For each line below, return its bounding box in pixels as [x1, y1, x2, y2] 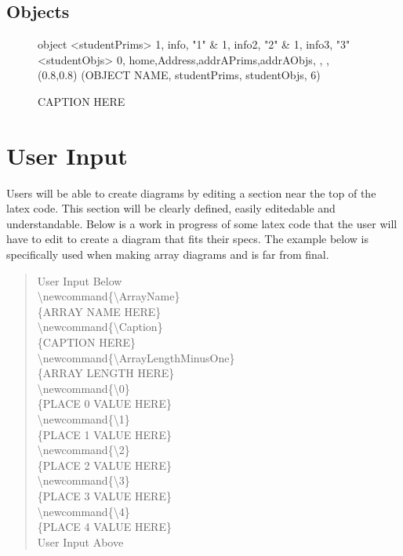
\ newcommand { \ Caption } [37, 318, 163, 335]
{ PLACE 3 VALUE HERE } [37, 487, 172, 503]
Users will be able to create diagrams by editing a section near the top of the [6, 184, 376, 201]
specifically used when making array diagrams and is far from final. [6, 246, 329, 263]
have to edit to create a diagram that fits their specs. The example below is [6, 231, 369, 247]
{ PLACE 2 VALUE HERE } [37, 456, 172, 473]
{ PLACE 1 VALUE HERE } [37, 426, 172, 442]
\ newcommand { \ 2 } [37, 442, 130, 458]
